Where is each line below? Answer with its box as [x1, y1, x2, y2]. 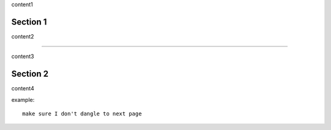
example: [11, 96, 35, 103]
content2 [11, 32, 34, 40]
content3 [11, 52, 34, 60]
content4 [11, 85, 34, 92]
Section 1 [11, 16, 47, 27]
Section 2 [11, 69, 49, 79]
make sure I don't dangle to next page [22, 110, 142, 117]
